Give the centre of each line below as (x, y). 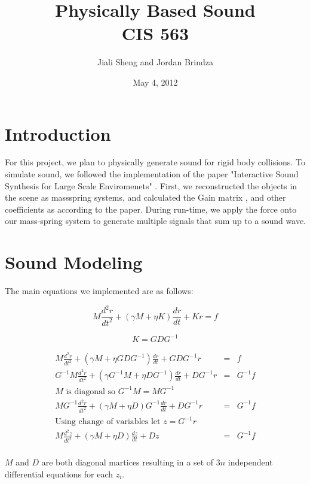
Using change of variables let (108, 422)
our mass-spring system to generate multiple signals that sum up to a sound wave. (155, 221)
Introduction (58, 133)
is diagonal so (90, 391)
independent (250, 462)
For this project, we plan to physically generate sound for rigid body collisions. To (155, 162)
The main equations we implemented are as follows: (99, 291)
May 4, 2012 (155, 82)
